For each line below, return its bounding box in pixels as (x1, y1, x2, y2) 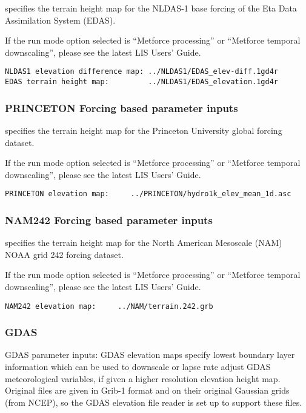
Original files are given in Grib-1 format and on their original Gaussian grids (5, 384, 290, 397)
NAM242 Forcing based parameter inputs (5, 212, 213, 227)
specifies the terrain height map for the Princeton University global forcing (5, 124, 282, 136)
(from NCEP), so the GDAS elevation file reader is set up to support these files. (5, 395, 302, 408)
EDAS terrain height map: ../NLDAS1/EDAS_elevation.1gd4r (5, 78, 279, 87)
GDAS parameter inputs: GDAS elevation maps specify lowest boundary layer (5, 348, 295, 361)
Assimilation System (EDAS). (5, 13, 116, 26)
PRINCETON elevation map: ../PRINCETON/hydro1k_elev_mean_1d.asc (5, 190, 291, 199)
